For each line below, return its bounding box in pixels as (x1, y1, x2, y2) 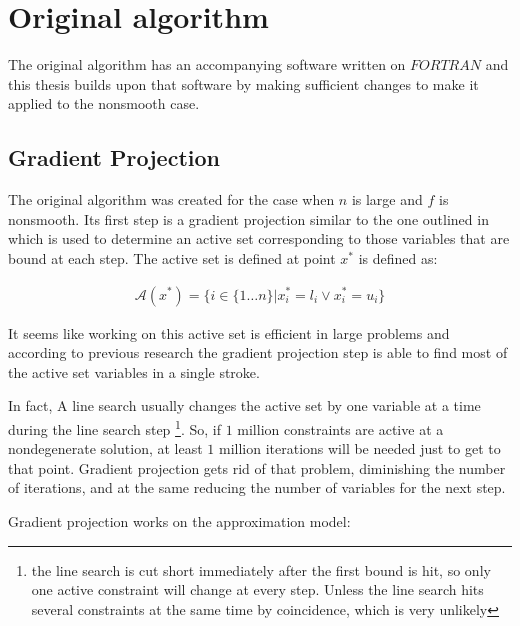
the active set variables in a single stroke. (8, 361, 260, 382)
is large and (351, 189, 423, 210)
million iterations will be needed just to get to (218, 438, 501, 459)
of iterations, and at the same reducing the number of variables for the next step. (8, 477, 506, 498)
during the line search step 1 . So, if (8, 415, 221, 439)
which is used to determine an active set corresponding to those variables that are (8, 228, 510, 249)
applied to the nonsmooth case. (8, 93, 200, 114)
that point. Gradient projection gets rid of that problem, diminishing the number (8, 457, 506, 478)
